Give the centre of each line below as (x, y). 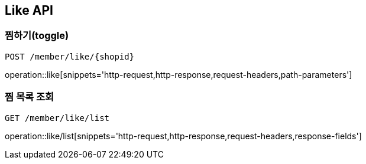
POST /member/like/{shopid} (70, 56)
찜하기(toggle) (37, 36)
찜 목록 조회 (30, 97)
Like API (29, 10)
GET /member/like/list (57, 118)
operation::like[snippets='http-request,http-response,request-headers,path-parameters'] (179, 74)
